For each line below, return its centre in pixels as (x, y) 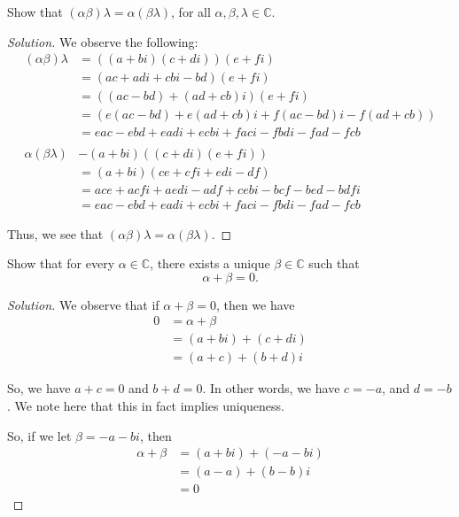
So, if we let (39, 435)
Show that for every (61, 263)
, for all (191, 12)
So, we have (39, 388)
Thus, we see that (55, 233)
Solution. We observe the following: (103, 41)
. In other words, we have (271, 388)
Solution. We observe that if (83, 304)
